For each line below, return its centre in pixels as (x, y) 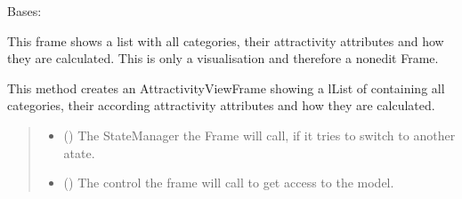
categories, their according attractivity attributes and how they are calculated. (221, 105)
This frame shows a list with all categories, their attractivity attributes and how (226, 40)
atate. (79, 152)
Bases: (24, 11)
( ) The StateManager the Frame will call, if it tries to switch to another (259, 135)
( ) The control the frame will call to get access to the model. (229, 183)
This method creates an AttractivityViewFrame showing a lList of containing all (226, 88)
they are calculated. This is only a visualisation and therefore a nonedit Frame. (223, 58)
